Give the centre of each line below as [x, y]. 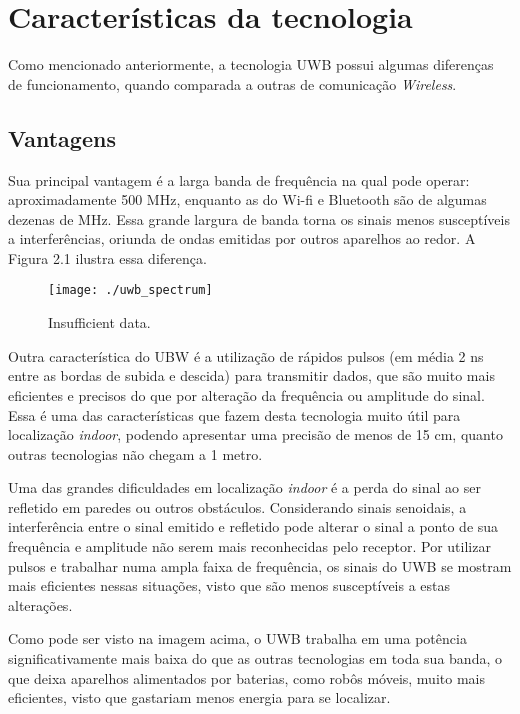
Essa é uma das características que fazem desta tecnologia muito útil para [234, 414]
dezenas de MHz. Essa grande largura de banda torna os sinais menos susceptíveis [259, 218]
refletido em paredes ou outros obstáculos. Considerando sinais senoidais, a [237, 506]
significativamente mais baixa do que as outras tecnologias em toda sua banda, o [255, 658]
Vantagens [62, 137]
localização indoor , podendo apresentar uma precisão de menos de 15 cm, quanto [255, 434]
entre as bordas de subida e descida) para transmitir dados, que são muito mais [251, 375]
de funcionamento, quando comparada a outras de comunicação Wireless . [232, 83]
